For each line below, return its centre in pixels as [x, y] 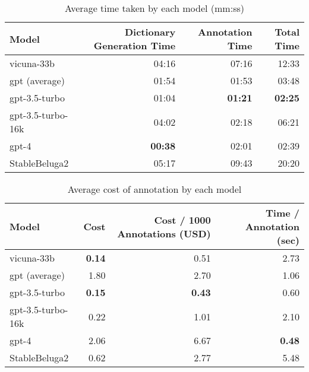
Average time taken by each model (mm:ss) [154, 8]
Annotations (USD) [164, 233]
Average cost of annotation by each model [154, 189]
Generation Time [135, 45]
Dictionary [150, 32]
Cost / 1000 [182, 220]
